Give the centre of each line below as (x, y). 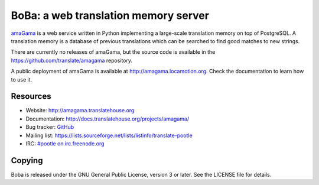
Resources (31, 97)
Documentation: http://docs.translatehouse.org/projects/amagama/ (107, 119)
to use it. (22, 79)
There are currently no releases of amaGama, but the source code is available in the (113, 52)
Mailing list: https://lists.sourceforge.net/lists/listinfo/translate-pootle (109, 135)
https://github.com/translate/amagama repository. (72, 60)
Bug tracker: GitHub (50, 127)
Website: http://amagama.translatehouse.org (80, 111)
